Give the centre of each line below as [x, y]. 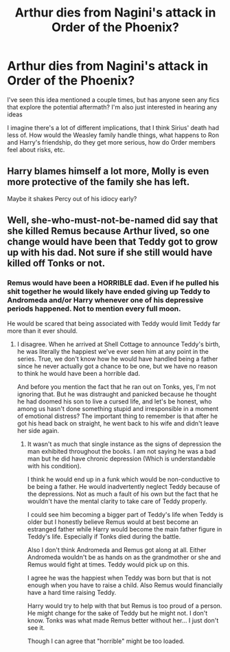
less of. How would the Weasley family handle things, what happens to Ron [113, 135]
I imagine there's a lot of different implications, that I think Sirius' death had [113, 127]
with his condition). [54, 466]
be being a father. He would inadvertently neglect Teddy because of [124, 487]
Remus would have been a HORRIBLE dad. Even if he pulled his [113, 283]
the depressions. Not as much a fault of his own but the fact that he [123, 494]
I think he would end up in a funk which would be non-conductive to [124, 479]
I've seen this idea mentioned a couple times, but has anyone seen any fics [113, 99]
